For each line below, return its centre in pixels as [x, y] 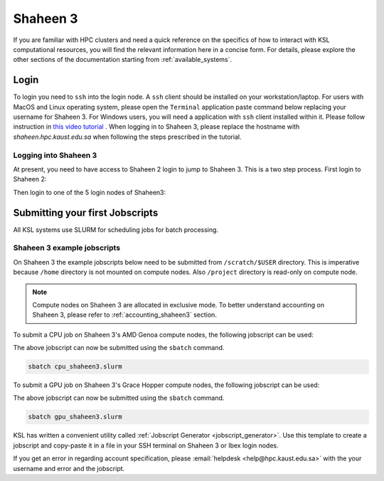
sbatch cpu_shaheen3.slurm [75, 367]
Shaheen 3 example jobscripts [67, 248]
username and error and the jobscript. [69, 468]
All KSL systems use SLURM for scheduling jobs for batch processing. [116, 229]
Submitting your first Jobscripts [86, 212]
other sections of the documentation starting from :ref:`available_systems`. [123, 60]
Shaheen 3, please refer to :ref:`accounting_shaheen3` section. [124, 315]
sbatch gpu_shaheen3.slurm [75, 417]
